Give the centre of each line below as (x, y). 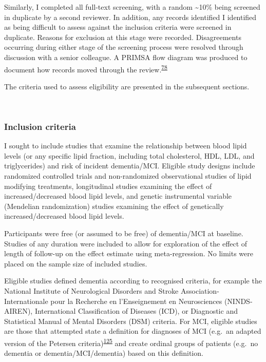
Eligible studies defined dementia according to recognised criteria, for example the (133, 281)
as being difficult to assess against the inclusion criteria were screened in (118, 27)
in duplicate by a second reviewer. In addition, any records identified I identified (130, 17)
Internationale (26, 301)
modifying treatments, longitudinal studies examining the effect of (108, 186)
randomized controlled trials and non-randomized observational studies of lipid (128, 176)
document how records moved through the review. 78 (86, 68)
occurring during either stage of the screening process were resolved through (124, 47)
